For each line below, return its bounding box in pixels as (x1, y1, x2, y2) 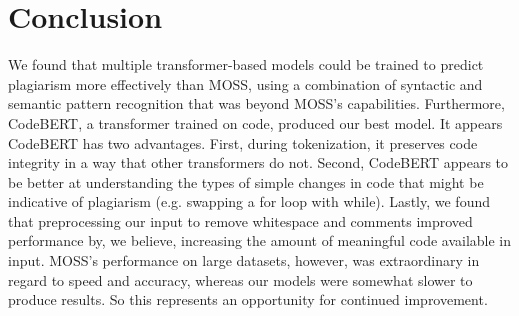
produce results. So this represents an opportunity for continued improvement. (8, 289, 488, 310)
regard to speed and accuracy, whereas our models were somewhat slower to (8, 269, 473, 290)
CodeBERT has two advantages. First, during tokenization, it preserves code (8, 132, 478, 153)
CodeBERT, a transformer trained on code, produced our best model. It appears (8, 112, 503, 133)
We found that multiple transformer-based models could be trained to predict (8, 54, 484, 75)
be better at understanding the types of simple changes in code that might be (8, 171, 484, 192)
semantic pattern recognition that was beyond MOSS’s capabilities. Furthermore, (8, 93, 505, 114)
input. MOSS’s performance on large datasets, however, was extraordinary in (8, 250, 480, 271)
